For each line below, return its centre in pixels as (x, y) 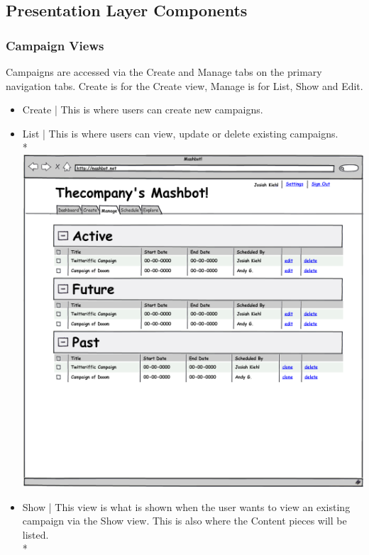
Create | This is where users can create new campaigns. (143, 110)
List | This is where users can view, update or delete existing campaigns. (180, 133)
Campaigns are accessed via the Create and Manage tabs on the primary (164, 72)
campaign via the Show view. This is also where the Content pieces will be (184, 521)
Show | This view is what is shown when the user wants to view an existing (186, 506)
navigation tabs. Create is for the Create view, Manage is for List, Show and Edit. (184, 85)
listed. (35, 534)
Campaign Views (55, 45)
